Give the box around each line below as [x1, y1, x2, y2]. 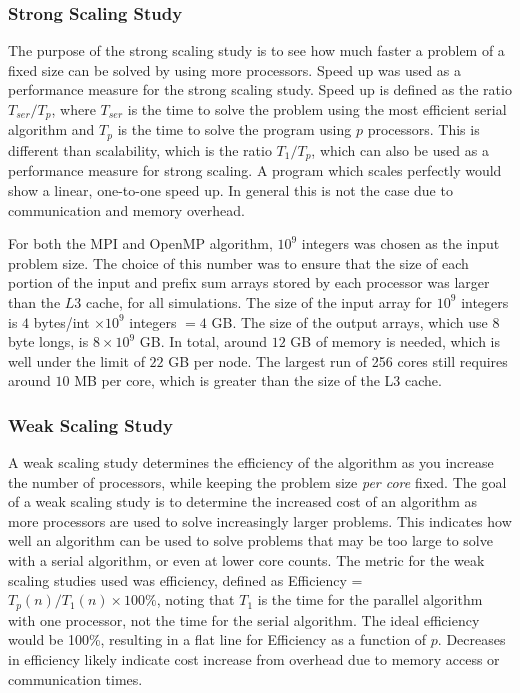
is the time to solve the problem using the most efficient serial [127, 99, 507, 119]
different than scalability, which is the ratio [8, 139, 272, 160]
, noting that [156, 589, 235, 610]
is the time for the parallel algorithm [257, 589, 483, 610]
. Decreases [437, 629, 506, 650]
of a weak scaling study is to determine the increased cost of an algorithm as [8, 491, 478, 512]
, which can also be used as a [311, 139, 489, 160]
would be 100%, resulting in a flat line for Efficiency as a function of [8, 629, 427, 650]
